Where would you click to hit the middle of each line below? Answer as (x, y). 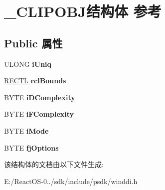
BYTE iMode (26, 130)
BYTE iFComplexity (39, 114)
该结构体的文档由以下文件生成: (54, 164)
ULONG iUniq (28, 64)
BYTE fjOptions (31, 147)
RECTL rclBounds (35, 81)
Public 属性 (33, 43)
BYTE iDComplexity (40, 97)
